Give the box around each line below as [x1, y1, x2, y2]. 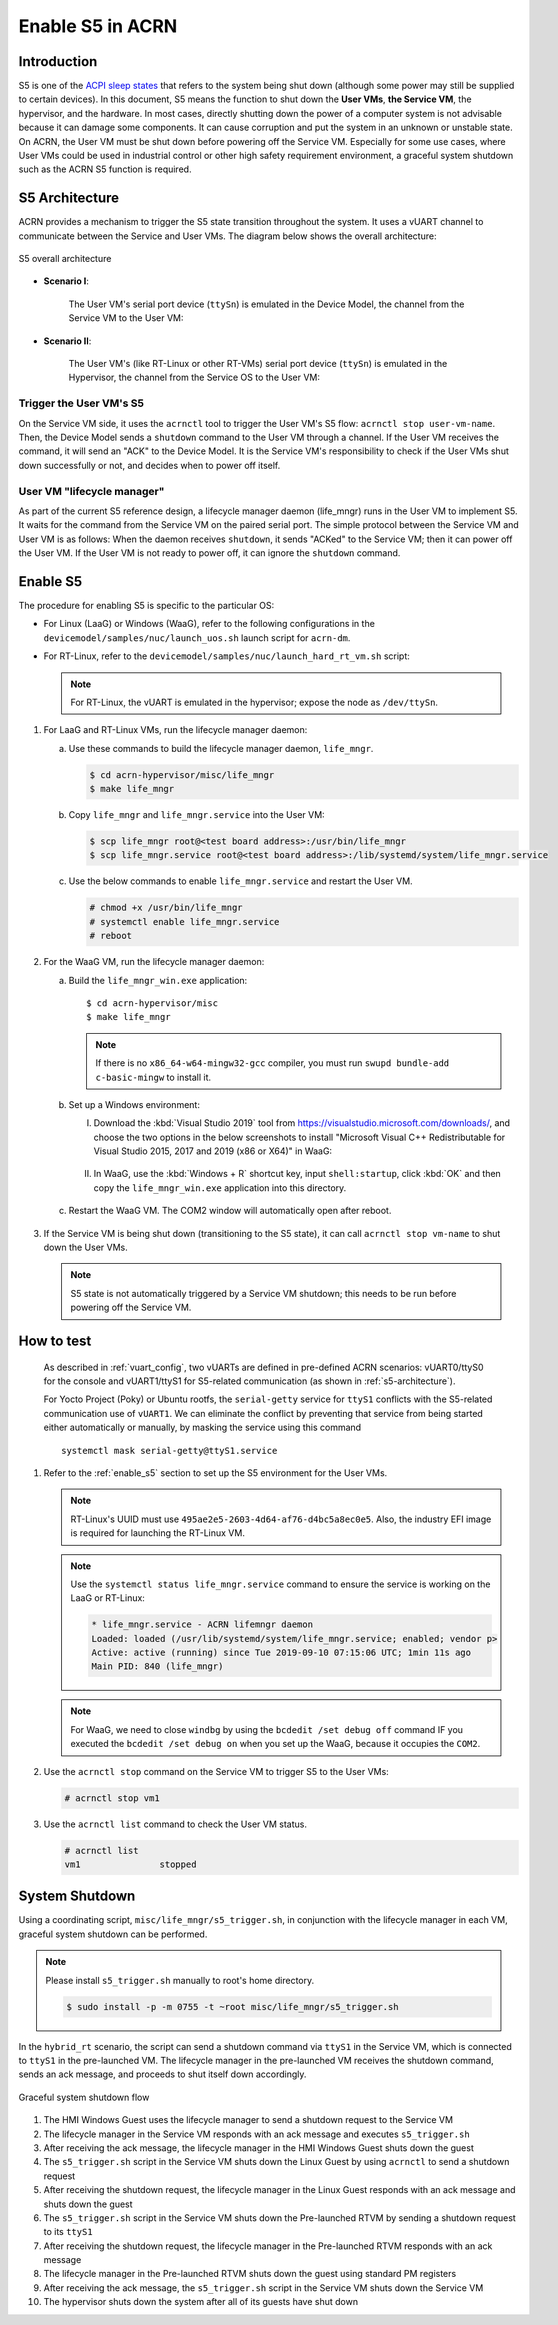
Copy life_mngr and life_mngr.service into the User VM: [68, 809, 325, 821]
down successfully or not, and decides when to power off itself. [18, 459, 281, 471]
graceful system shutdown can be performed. [18, 1928, 208, 1940]
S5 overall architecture [18, 253, 112, 265]
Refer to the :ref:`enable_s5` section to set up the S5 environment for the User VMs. [43, 1466, 388, 1479]
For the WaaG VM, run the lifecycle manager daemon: [43, 956, 265, 968]
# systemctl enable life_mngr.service [89, 916, 280, 927]
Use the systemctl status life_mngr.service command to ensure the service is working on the [70, 1578, 491, 1590]
